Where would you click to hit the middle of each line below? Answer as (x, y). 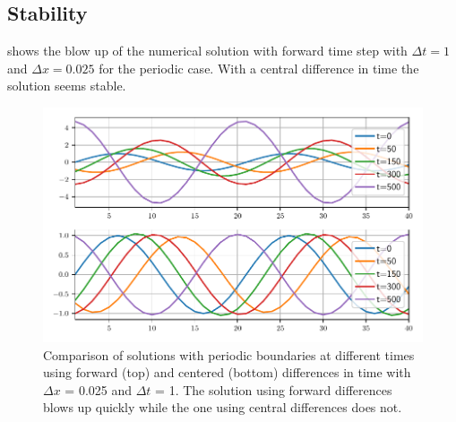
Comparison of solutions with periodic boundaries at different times (229, 354)
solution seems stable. (67, 86)
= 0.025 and (99, 389)
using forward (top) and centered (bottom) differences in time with (227, 372)
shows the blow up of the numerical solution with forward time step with (207, 51)
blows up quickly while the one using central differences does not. (223, 407)
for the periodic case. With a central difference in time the (259, 68)
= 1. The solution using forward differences (274, 389)
